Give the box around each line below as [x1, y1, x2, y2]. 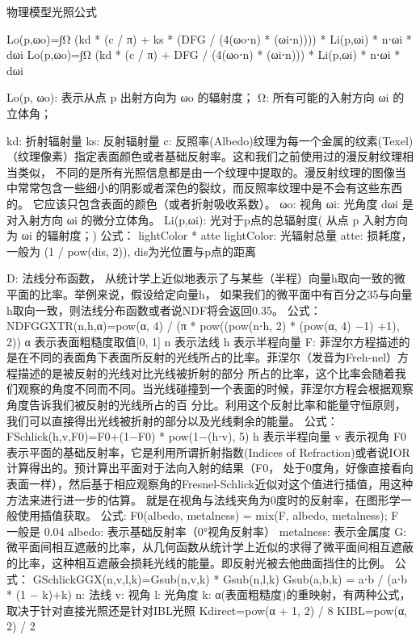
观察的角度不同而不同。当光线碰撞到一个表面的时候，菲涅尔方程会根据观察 [17, 380, 414, 397]
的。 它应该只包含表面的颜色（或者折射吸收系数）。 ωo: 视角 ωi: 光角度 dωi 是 [6, 195, 414, 211]
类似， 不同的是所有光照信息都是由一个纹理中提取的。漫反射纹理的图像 [17, 163, 395, 180]
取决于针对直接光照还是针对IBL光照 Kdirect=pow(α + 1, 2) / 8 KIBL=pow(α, [6, 601, 408, 618]
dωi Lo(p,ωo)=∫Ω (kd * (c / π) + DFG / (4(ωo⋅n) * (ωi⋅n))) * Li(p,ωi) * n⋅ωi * [6, 46, 401, 63]
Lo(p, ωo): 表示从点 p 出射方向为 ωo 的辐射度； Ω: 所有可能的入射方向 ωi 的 [6, 89, 405, 106]
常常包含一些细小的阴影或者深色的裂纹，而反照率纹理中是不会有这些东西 [17, 179, 402, 196]
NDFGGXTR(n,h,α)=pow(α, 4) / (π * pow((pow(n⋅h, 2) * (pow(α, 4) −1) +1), [6, 317, 400, 334]
